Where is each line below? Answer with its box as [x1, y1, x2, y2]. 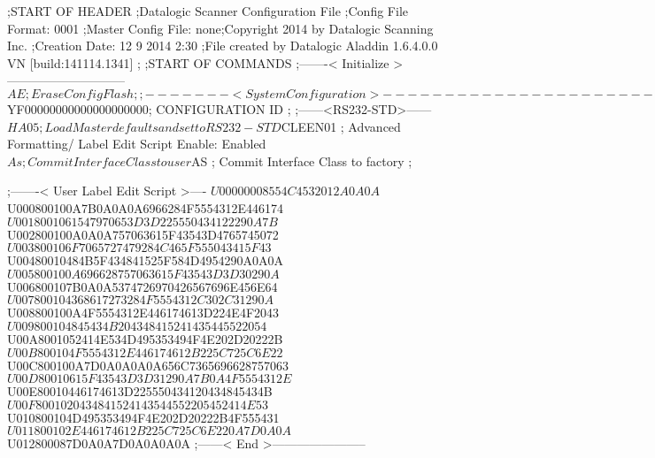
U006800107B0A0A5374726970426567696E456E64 [7, 277, 278, 295]
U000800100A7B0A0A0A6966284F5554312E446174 [7, 198, 284, 217]
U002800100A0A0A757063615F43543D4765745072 [7, 225, 279, 243]
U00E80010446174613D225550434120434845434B [7, 382, 273, 401]
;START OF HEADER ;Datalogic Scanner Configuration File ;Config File [7, 2, 408, 19]
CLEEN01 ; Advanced [281, 117, 401, 135]
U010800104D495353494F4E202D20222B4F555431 [7, 408, 280, 426]
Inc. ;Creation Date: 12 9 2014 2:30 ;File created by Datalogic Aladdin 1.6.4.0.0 [7, 36, 438, 55]
